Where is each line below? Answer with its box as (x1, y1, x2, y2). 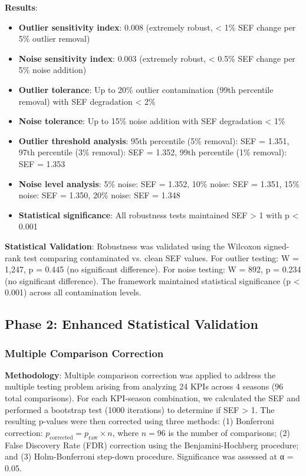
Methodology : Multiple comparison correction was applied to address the (5, 368, 276, 381)
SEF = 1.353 (18, 157, 65, 169)
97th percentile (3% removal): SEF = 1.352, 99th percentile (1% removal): (18, 146, 287, 158)
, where (112, 426, 139, 438)
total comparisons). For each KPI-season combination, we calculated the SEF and (5, 392, 300, 404)
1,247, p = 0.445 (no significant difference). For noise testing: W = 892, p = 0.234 (5, 263, 301, 275)
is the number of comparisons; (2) (168, 426, 290, 438)
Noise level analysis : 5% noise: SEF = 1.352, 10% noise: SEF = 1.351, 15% (18, 177, 300, 189)
